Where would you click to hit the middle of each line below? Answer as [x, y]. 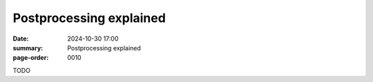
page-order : [31, 58]
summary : [28, 48]
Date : [21, 39]
